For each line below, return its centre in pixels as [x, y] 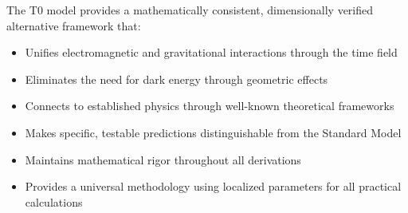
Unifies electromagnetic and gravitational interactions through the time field [211, 52]
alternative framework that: [74, 25]
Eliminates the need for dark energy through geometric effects [177, 79]
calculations [54, 201]
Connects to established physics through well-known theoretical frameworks [210, 106]
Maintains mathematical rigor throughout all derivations [163, 159]
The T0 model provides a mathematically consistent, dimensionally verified [190, 10]
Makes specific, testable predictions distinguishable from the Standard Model [213, 132]
